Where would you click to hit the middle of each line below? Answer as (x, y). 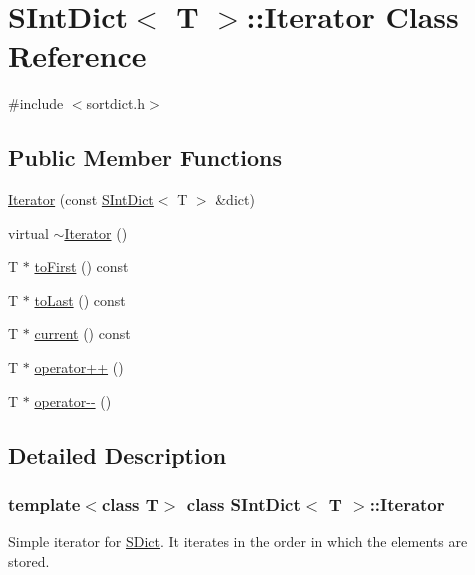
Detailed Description (117, 454)
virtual (28, 232)
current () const (82, 333)
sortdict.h (116, 103)
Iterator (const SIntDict (81, 199)
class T (130, 503)
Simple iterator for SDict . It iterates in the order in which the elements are (238, 541)
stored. (29, 560)
